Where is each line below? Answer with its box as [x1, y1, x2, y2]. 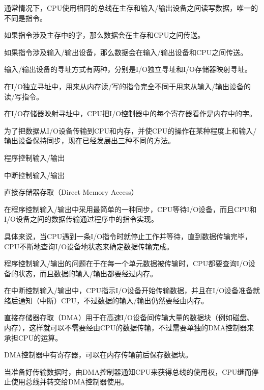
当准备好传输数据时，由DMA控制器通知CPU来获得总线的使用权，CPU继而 [4, 366, 252, 377]
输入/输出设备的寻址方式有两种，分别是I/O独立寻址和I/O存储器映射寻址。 [4, 64, 252, 74]
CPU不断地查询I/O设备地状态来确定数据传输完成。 [4, 241, 174, 251]
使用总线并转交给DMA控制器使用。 [11, 376, 129, 387]
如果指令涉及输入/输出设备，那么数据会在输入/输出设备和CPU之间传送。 [4, 46, 248, 57]
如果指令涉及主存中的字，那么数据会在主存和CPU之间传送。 [4, 30, 205, 40]
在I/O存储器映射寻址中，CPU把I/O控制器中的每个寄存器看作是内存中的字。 [4, 108, 257, 119]
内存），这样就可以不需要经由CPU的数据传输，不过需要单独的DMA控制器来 [4, 322, 254, 333]
